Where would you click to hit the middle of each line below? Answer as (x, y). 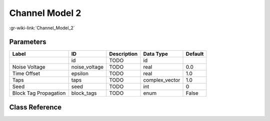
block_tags (84, 93)
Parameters (28, 42)
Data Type (156, 54)
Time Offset (26, 74)
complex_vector (162, 80)
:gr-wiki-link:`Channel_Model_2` (42, 28)
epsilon (80, 74)
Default (195, 54)
